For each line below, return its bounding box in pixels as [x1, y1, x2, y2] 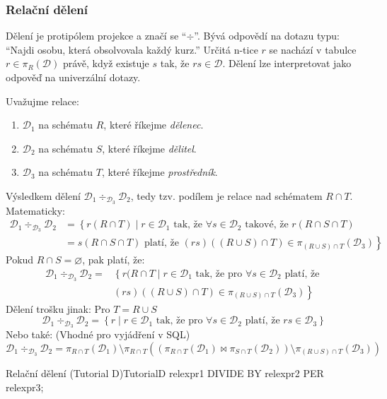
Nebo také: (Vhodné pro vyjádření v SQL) [6, 327, 190, 342]
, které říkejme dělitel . [102, 141, 197, 155]
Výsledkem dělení [6, 188, 81, 203]
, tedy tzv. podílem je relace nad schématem [130, 188, 323, 203]
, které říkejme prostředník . [101, 165, 218, 179]
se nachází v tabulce [269, 42, 357, 56]
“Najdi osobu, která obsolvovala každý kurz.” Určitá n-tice [6, 42, 258, 56]
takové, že [245, 220, 289, 230]
